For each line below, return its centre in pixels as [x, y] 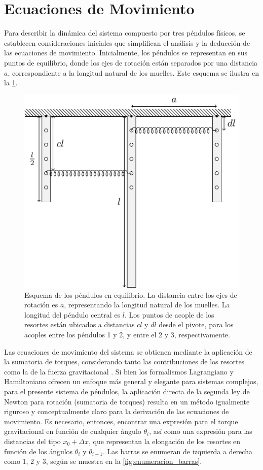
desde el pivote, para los [196, 324]
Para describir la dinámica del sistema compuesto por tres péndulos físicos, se [125, 33]
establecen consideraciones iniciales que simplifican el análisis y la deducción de [127, 42]
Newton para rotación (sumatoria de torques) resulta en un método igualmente [127, 401]
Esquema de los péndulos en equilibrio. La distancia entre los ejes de [131, 294]
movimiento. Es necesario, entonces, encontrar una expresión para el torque [121, 421]
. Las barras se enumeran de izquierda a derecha [177, 451]
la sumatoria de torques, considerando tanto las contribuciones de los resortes [124, 362]
